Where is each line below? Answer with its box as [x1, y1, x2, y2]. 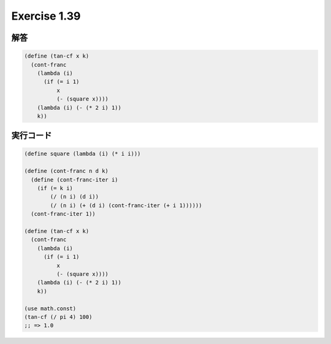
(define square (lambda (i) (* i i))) [24, 150, 141, 158]
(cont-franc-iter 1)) [31, 210, 96, 218]
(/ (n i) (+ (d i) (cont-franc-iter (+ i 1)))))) [50, 202, 202, 208]
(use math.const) [24, 305, 77, 312]
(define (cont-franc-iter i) [31, 176, 119, 183]
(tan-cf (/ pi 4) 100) [24, 313, 93, 320]
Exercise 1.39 [11, 9, 81, 23]
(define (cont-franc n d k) [24, 167, 108, 175]
